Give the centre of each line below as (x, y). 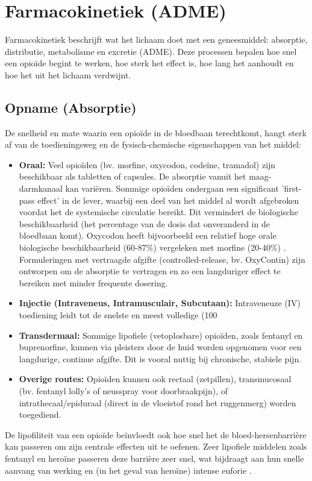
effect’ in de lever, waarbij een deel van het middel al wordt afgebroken (168, 200)
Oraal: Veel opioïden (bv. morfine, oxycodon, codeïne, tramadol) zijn (147, 164)
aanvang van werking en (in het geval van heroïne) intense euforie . (128, 470)
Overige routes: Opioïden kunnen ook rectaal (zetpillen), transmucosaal (155, 379)
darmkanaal (41, 188)
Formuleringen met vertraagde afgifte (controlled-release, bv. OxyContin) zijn (162, 259)
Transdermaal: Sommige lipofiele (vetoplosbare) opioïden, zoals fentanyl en (161, 335)
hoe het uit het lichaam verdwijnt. (68, 74)
